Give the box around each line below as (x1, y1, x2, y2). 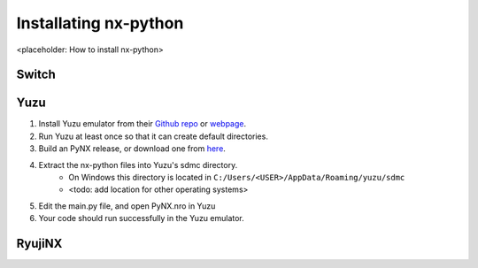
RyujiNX (16, 236, 63, 251)
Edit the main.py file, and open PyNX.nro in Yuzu (38, 200, 216, 211)
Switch (16, 67, 57, 82)
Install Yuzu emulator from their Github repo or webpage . (38, 119, 247, 129)
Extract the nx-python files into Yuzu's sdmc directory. (38, 159, 238, 170)
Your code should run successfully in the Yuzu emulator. (38, 213, 245, 224)
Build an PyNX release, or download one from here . (38, 143, 226, 154)
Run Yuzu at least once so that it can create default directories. (38, 131, 269, 142)
